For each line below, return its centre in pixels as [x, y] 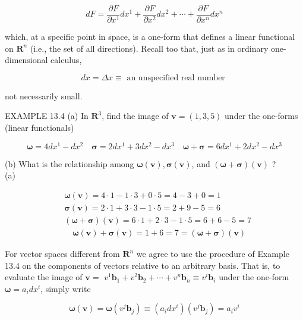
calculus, [66, 60]
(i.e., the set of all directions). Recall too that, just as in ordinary [149, 48]
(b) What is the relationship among [70, 163]
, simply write [66, 288]
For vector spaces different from [62, 254]
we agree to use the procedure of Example [213, 254]
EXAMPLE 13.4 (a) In [47, 116]
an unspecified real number [176, 78]
